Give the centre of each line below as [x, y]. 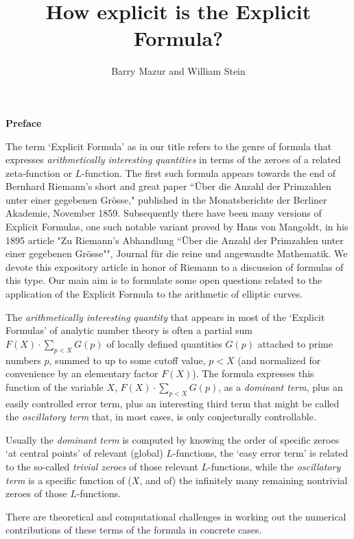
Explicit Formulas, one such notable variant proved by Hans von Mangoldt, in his [177, 227]
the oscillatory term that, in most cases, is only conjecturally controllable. [161, 417]
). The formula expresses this [253, 373]
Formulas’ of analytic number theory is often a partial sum [129, 330]
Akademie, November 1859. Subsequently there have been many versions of [164, 213]
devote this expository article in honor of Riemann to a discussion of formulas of [175, 266]
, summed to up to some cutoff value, [127, 360]
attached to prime [295, 343]
